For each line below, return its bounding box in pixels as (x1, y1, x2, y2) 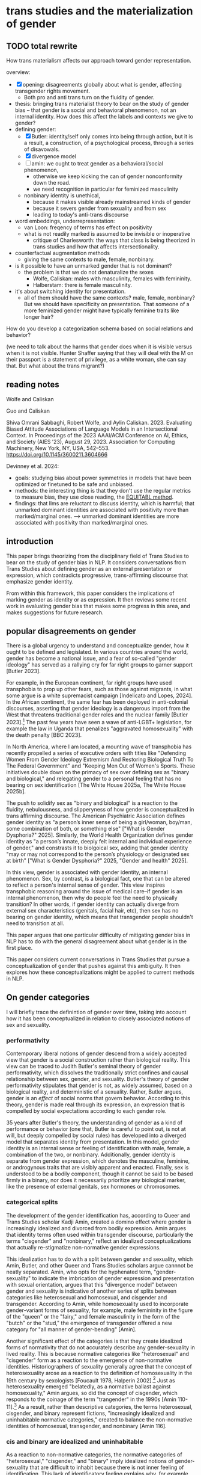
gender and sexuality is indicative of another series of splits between (6, 1287, 177, 1295)
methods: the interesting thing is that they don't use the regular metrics (14, 487, 191, 494)
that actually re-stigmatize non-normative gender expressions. (6, 1243, 161, 1251)
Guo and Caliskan (6, 407, 50, 414)
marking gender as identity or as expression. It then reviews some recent (6, 596, 187, 603)
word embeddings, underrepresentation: (14, 218, 115, 224)
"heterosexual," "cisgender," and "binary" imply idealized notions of (6, 1458, 174, 1465)
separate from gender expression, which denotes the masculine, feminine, (6, 1157, 190, 1165)
